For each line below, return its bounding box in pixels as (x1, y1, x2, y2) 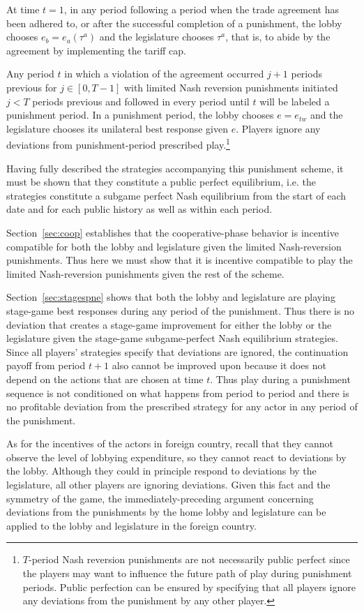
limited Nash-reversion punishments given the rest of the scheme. (6, 266, 285, 281)
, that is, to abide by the (225, 29, 331, 44)
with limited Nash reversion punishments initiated (123, 80, 338, 94)
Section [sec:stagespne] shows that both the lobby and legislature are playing (6, 290, 335, 304)
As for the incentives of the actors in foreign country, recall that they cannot (6, 436, 334, 451)
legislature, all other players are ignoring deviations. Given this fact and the (6, 477, 331, 492)
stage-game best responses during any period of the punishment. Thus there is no (6, 303, 354, 318)
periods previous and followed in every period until (32, 94, 250, 108)
